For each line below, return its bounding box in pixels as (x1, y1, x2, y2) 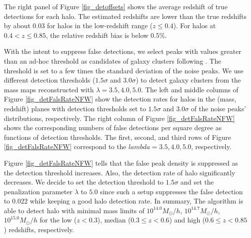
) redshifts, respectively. (4, 224, 74, 235)
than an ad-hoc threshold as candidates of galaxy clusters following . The (4, 55, 221, 66)
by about (4, 20, 31, 31)
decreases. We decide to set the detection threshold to (4, 177, 164, 187)
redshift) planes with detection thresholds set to (4, 103, 146, 113)
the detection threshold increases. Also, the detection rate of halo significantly (4, 167, 235, 177)
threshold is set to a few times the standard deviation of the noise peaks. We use (4, 65, 244, 75)
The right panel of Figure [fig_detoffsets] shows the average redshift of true (4, 1, 228, 11)
